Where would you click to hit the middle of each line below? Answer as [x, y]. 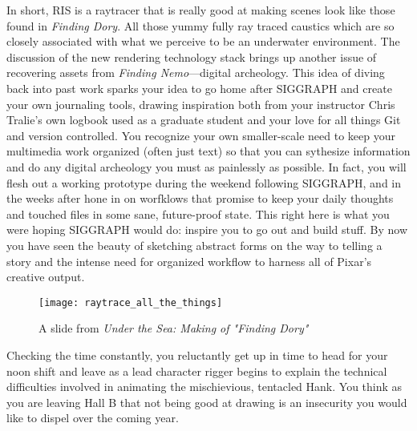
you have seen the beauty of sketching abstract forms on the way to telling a [194, 245]
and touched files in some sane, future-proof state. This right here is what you [198, 213]
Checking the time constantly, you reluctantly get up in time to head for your [197, 354]
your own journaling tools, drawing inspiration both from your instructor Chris [201, 104]
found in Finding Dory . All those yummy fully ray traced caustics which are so [200, 25]
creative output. [46, 277]
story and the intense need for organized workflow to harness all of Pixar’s [189, 261]
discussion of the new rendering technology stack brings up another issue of [192, 56]
